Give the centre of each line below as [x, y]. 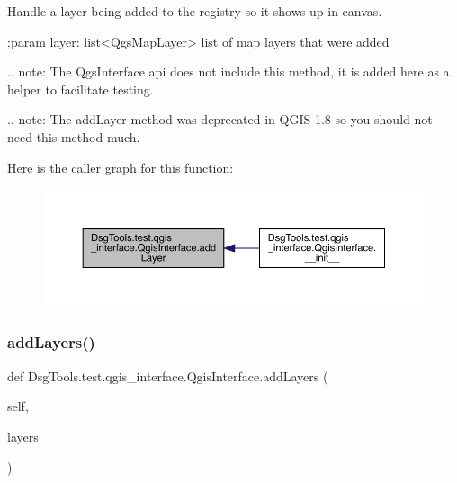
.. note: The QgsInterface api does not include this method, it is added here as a [228, 72]
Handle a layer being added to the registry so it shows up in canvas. [195, 11]
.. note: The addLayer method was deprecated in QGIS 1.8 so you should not [220, 119]
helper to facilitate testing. [81, 89]
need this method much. [74, 136]
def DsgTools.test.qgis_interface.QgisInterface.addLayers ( [168, 376]
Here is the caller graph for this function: [121, 167]
